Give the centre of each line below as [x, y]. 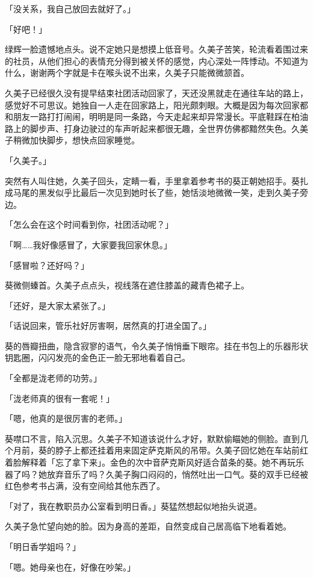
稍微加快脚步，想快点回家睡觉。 [76, 140]
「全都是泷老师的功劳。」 [53, 378]
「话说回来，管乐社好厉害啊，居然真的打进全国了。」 [108, 326]
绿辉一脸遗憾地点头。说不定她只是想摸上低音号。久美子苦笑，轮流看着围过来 [156, 49]
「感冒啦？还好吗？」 [47, 265]
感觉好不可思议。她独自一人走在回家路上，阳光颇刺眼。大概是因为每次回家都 [156, 104]
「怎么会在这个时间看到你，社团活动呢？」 [89, 224]
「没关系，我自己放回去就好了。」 [70, 8]
